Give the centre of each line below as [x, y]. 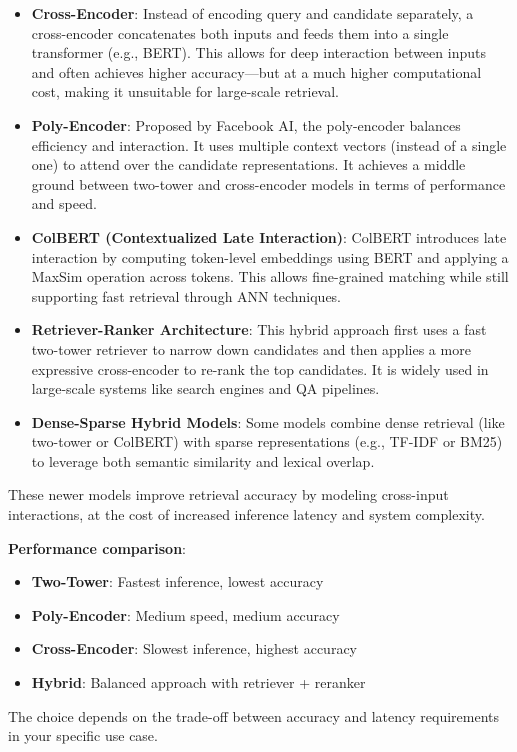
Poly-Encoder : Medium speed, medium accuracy [185, 614]
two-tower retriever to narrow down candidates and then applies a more [251, 348]
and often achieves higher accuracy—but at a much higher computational [256, 71]
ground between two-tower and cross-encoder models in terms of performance [268, 183]
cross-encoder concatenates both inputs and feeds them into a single [240, 32]
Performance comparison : [97, 547]
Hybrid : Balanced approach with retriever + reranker [198, 682]
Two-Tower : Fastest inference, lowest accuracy [177, 581]
